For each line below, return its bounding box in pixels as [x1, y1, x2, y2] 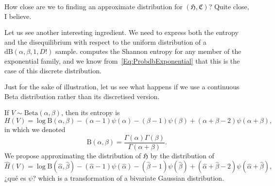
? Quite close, [208, 1, 249, 11]
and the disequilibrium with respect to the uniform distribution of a [4, 36, 206, 47]
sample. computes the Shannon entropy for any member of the [55, 46, 241, 56]
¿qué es [4, 173, 26, 183]
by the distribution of [150, 150, 214, 160]
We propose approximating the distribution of [4, 150, 141, 160]
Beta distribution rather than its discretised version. [4, 91, 160, 101]
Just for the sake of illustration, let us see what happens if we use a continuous [4, 82, 240, 92]
